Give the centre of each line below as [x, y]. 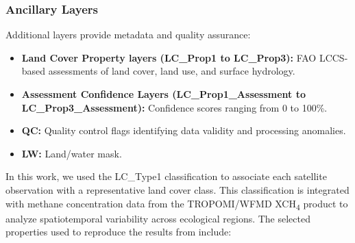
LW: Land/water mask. [72, 153]
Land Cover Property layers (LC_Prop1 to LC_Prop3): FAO [169, 57]
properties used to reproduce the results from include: [119, 232]
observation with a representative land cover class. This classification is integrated [177, 189]
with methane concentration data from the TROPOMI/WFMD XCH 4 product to [177, 204]
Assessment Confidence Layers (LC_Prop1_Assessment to [164, 94]
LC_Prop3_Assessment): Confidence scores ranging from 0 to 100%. [174, 107]
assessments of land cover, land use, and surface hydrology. [172, 71]
